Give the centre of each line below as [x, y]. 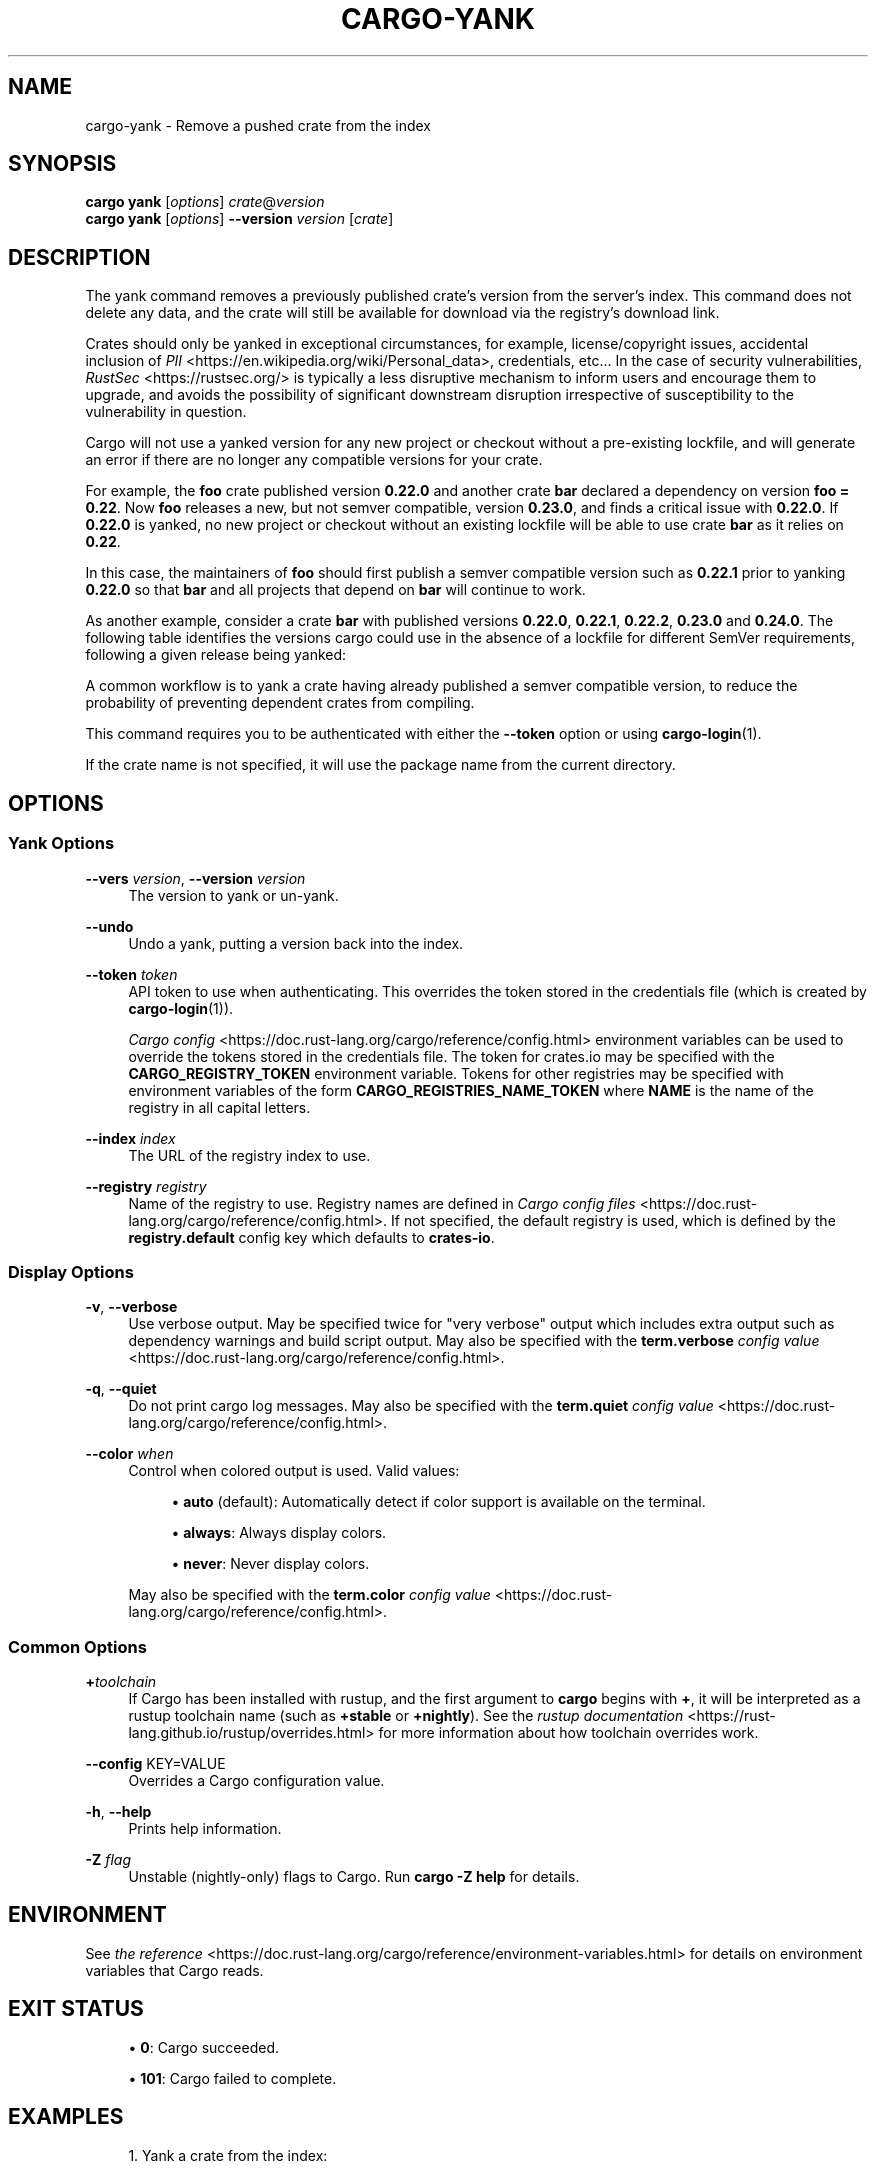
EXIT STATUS [76, 2009]
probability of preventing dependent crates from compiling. [280, 703]
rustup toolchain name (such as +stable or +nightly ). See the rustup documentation [406, 1715]
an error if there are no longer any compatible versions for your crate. [314, 460]
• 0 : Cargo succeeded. [203, 2047]
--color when [129, 1454]
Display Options [71, 1271]
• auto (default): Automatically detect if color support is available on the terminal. [438, 1502]
